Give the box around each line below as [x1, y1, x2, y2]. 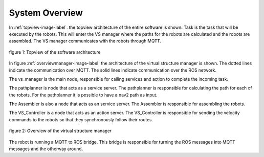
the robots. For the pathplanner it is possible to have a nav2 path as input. [9, 92, 157, 98]
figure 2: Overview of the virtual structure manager [9, 128, 112, 134]
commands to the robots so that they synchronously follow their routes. [9, 116, 154, 122]
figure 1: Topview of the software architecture [9, 49, 101, 55]
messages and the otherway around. [9, 146, 83, 152]
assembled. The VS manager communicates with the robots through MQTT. [9, 38, 161, 44]
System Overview [9, 7, 83, 18]
